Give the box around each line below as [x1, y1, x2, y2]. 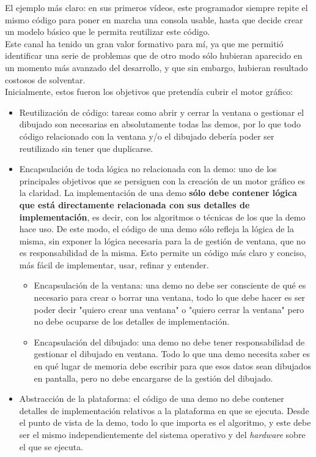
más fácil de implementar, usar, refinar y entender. [19, 258, 209, 271]
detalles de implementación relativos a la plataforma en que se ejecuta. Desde [19, 404, 309, 417]
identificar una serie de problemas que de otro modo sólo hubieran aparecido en [5, 49, 303, 62]
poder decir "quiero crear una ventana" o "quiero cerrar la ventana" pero [34, 303, 304, 315]
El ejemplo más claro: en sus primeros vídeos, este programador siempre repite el [5, 1, 308, 13]
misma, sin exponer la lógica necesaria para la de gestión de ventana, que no [19, 234, 306, 247]
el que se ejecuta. [19, 440, 84, 453]
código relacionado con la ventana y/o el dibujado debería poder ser [19, 129, 274, 142]
